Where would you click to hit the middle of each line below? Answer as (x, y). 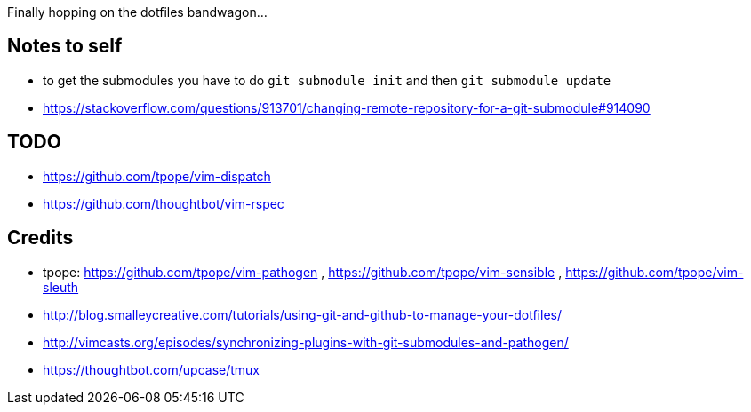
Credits (40, 238)
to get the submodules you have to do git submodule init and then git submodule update (327, 80)
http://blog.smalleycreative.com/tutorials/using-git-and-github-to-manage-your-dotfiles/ (302, 314)
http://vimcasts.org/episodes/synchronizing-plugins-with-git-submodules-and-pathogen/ (306, 342)
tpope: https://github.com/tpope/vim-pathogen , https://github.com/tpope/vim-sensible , (303, 272)
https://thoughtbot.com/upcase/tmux (151, 369)
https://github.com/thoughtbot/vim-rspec (164, 203)
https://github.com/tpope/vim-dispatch (157, 176)
